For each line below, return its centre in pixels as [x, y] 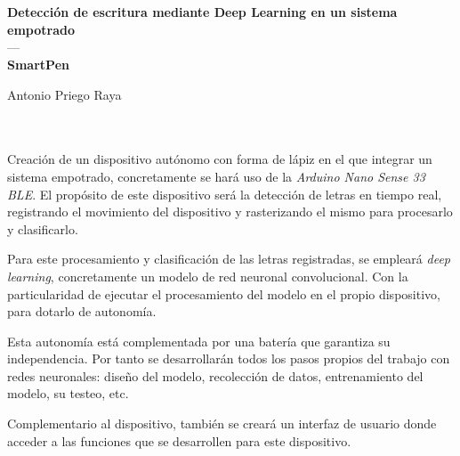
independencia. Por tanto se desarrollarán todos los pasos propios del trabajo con [229, 358]
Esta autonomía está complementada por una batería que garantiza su [199, 341]
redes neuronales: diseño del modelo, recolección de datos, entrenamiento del [215, 375]
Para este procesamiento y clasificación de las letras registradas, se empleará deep [229, 259]
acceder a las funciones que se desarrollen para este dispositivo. [179, 440]
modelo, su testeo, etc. [68, 393]
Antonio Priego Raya [65, 94]
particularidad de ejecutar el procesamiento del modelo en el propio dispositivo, [224, 293]
